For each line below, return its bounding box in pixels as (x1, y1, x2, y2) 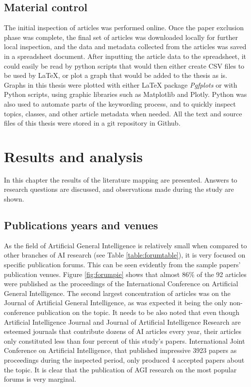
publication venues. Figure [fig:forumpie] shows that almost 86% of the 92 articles (4, 269, 247, 279)
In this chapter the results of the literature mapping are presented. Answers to (4, 174, 237, 184)
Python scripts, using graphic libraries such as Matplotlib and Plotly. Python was (4, 89, 247, 99)
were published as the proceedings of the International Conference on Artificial (4, 278, 238, 289)
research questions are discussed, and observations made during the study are (4, 184, 234, 194)
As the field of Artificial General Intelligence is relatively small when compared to (4, 240, 247, 250)
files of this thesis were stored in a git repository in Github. (4, 118, 181, 128)
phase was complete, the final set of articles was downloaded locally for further (4, 32, 238, 42)
